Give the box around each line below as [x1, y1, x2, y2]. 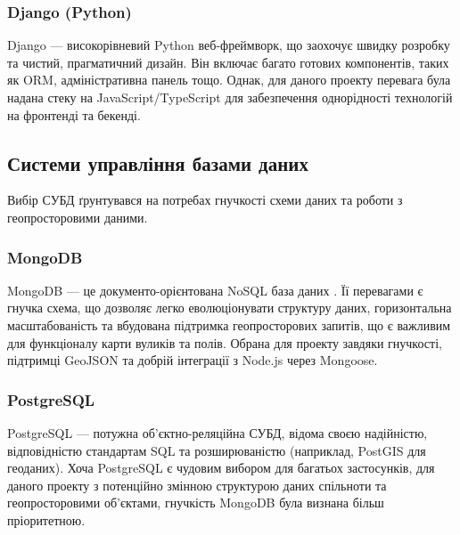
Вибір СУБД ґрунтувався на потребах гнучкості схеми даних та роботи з [7, 190, 403, 209]
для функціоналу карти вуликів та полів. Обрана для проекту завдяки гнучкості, [7, 333, 442, 352]
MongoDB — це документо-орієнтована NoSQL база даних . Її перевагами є [7, 280, 423, 299]
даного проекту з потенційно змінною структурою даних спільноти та [7, 475, 387, 494]
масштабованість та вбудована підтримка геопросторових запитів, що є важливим [7, 315, 451, 334]
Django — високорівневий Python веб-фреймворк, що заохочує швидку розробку [7, 36, 450, 54]
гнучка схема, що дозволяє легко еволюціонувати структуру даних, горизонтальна [7, 298, 452, 317]
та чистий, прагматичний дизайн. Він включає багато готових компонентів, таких [7, 53, 449, 71]
